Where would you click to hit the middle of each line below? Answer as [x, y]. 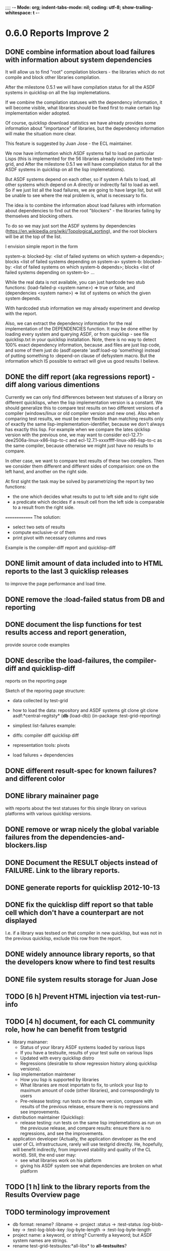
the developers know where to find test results [80, 962]
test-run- [146, 997]
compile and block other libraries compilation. [53, 77]
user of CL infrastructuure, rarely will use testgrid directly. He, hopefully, [88, 1144]
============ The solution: [33, 517]
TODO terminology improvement [58, 1212]
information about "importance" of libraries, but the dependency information [85, 128]
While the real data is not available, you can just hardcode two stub [75, 282]
